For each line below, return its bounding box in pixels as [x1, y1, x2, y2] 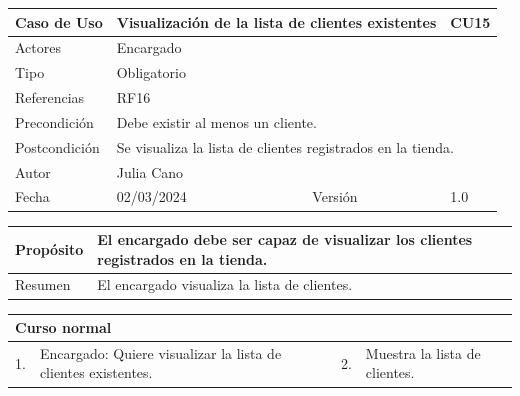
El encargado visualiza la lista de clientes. [97, 274, 353, 295]
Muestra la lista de [365, 342, 481, 363]
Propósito [15, 238, 84, 259]
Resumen [15, 274, 71, 295]
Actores [15, 37, 61, 58]
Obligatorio [116, 62, 187, 83]
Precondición [15, 111, 94, 132]
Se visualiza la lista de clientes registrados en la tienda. [116, 136, 454, 157]
